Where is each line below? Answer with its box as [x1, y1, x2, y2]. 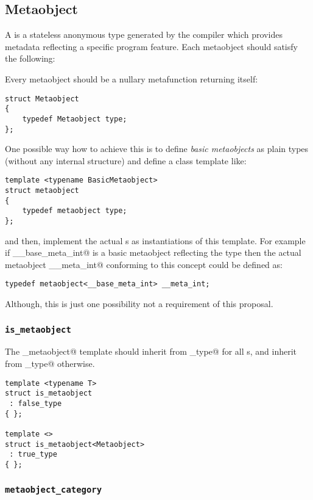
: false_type [9, 399, 62, 408]
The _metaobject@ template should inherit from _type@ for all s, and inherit [5, 345, 297, 358]
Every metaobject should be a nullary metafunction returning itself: [5, 72, 258, 85]
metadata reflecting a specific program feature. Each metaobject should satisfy [5, 40, 298, 53]
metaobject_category [5, 484, 102, 495]
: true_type [9, 450, 57, 459]
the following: [5, 52, 55, 65]
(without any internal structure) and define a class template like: [5, 154, 247, 167]
